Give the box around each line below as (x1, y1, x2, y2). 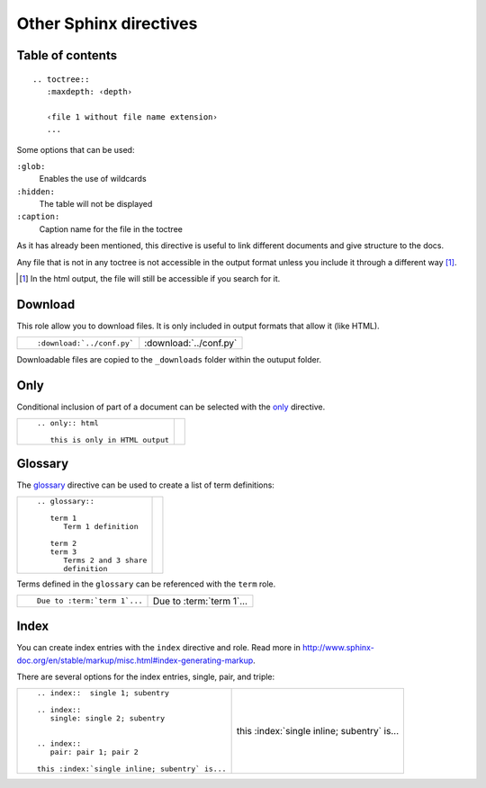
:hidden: (16, 186, 56, 197)
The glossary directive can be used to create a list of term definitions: (16, 479, 274, 490)
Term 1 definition (63, 522, 139, 531)
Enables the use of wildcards (39, 174, 148, 184)
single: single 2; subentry (49, 713, 166, 723)
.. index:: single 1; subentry (36, 688, 170, 697)
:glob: (16, 161, 46, 171)
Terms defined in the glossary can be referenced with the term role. (16, 578, 276, 589)
